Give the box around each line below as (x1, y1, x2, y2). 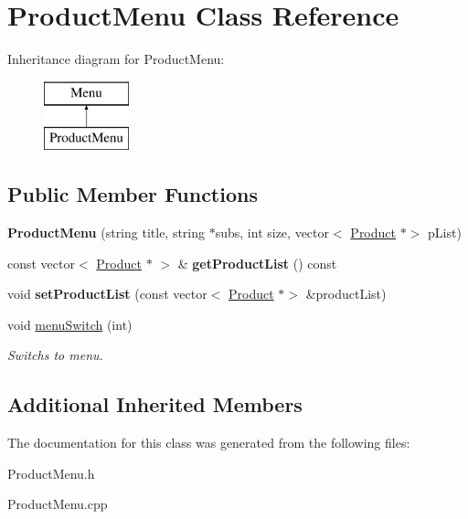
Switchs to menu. (7, 345, 103, 365)
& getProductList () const (177, 253, 337, 272)
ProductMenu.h (7, 463, 95, 482)
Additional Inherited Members (7, 390, 303, 418)
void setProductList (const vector (7, 284, 207, 303)
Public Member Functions (7, 180, 258, 208)
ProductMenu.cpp (7, 494, 108, 514)
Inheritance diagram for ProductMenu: (7, 49, 225, 69)
